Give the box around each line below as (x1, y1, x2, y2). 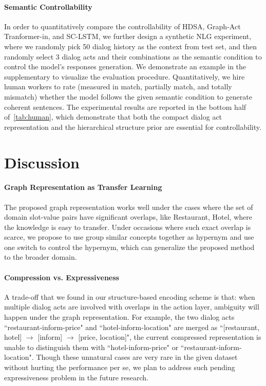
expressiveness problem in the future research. (4, 372, 148, 382)
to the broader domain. (4, 252, 77, 262)
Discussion (4, 151, 80, 172)
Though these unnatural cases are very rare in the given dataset (36, 352, 238, 362)
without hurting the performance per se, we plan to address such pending (4, 362, 235, 373)
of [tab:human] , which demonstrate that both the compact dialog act (4, 111, 222, 122)
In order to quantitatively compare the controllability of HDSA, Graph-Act (4, 21, 241, 31)
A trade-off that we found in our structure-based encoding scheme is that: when (4, 291, 255, 302)
